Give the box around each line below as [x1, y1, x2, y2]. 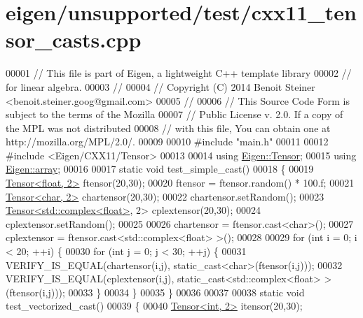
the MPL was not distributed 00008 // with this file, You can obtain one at [6, 120, 331, 135]
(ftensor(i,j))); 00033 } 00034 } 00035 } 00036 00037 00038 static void [6, 284, 305, 299]
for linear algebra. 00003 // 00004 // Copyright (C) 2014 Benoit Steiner [6, 79, 315, 94]
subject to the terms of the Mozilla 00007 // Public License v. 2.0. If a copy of [6, 107, 343, 122]
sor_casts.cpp [6, 25, 142, 54]
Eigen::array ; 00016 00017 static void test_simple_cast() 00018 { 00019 [6, 161, 314, 176]
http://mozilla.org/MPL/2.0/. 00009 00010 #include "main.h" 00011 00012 [6, 134, 329, 149]
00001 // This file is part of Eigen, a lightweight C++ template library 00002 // [6, 66, 352, 80]
